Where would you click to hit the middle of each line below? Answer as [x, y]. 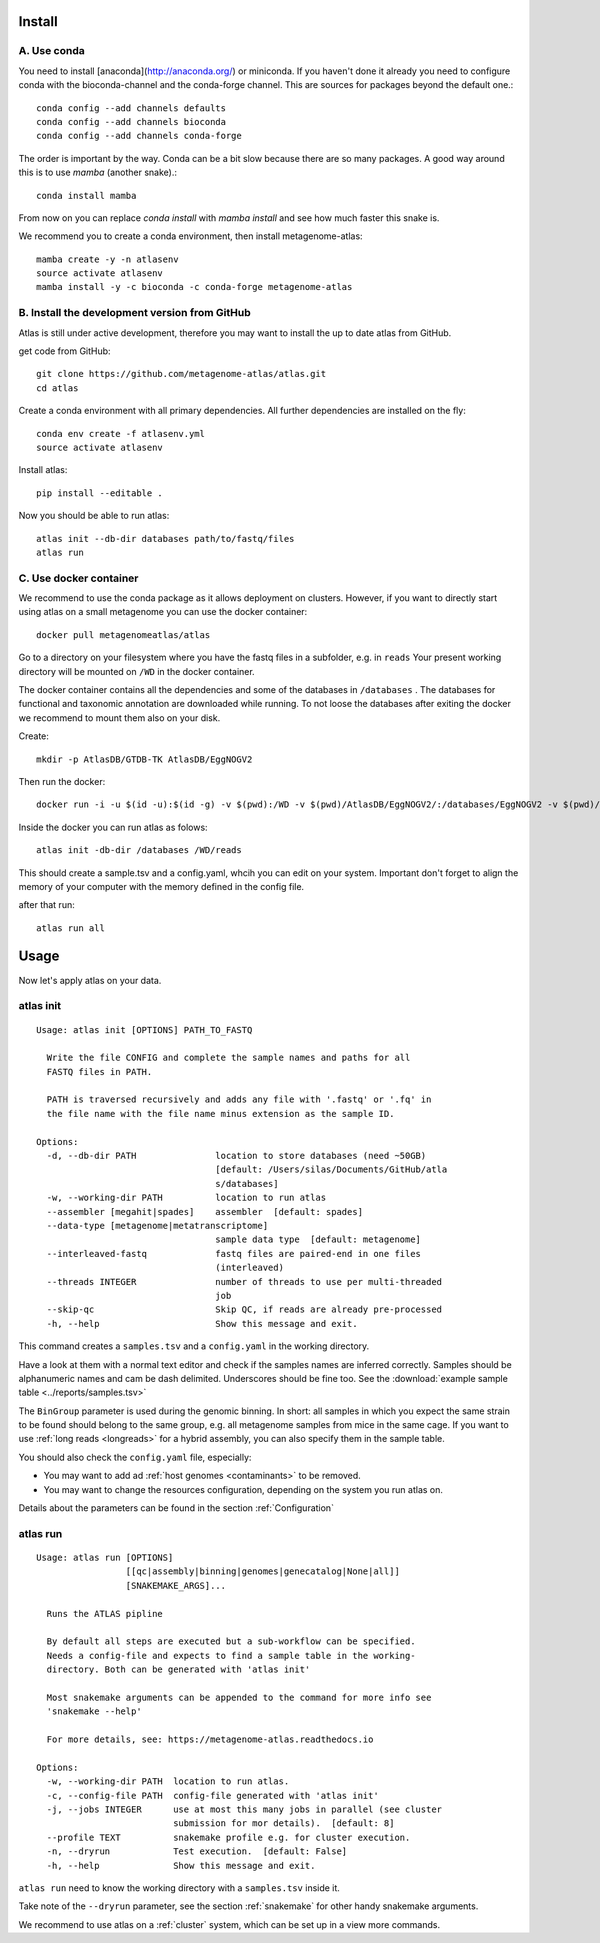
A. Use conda [51, 51]
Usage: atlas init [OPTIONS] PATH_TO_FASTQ [144, 1029]
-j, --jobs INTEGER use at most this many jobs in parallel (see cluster [244, 1809]
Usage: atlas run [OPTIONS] [105, 1557]
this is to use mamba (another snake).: [98, 172]
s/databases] [247, 1183]
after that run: [46, 905]
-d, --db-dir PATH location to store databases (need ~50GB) [236, 1156]
